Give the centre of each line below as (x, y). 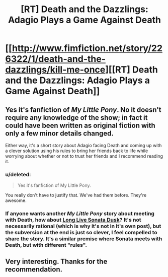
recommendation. (34, 269)
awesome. (16, 200)
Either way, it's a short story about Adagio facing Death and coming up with (83, 145)
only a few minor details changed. (60, 133)
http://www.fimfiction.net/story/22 (87, 48)
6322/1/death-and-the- (56, 59)
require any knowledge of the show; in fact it (76, 118)
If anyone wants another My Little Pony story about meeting (80, 214)
